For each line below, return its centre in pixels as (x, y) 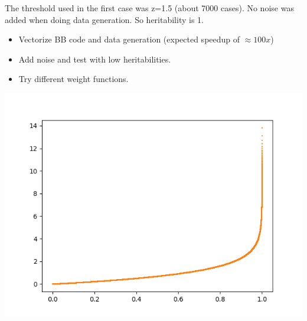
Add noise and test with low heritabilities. (95, 59)
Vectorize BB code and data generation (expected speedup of (129, 39)
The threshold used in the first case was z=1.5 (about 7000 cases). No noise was (149, 8)
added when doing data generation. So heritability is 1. (104, 19)
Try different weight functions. (74, 79)
